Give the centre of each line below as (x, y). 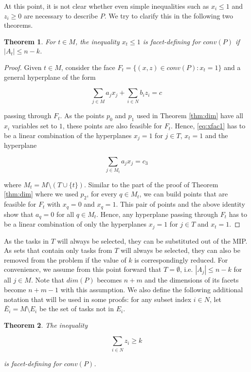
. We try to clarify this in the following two (169, 15)
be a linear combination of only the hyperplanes (75, 224)
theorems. (18, 25)
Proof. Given (23, 67)
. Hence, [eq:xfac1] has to (208, 126)
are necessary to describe (61, 15)
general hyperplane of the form (50, 77)
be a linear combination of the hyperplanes (68, 135)
